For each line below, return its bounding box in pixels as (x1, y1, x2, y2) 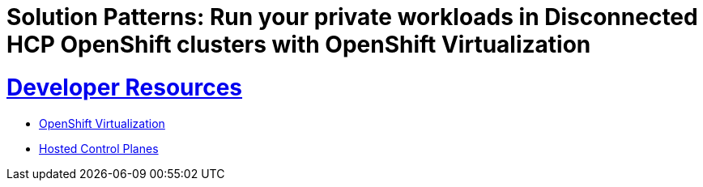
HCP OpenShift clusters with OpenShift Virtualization (6, 31, 591, 58)
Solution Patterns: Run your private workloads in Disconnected (6, 3, 698, 31)
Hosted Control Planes (39, 141, 159, 155)
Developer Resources (6, 73, 243, 101)
